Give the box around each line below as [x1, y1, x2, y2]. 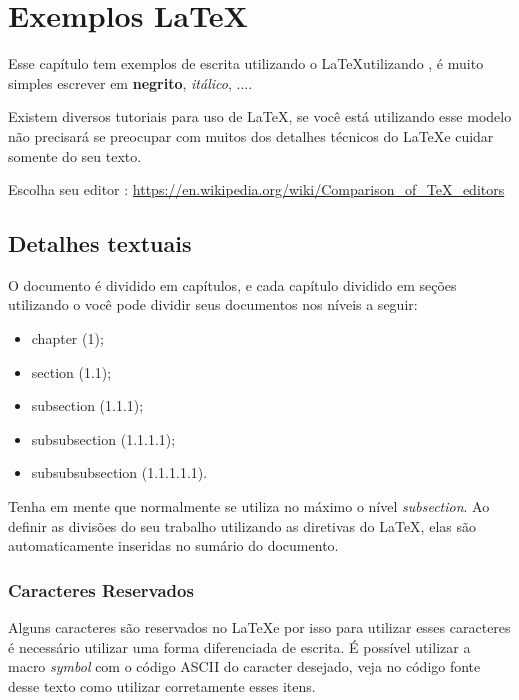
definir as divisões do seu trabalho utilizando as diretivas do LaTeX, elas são [8, 515, 476, 536]
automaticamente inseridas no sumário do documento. [8, 535, 339, 556]
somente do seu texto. [8, 145, 142, 166]
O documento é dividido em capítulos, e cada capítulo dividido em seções [8, 274, 457, 295]
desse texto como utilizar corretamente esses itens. [8, 675, 316, 696]
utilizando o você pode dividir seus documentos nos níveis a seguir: [8, 294, 418, 315]
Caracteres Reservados [8, 577, 194, 602]
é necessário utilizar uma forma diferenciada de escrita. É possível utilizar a [8, 636, 471, 657]
